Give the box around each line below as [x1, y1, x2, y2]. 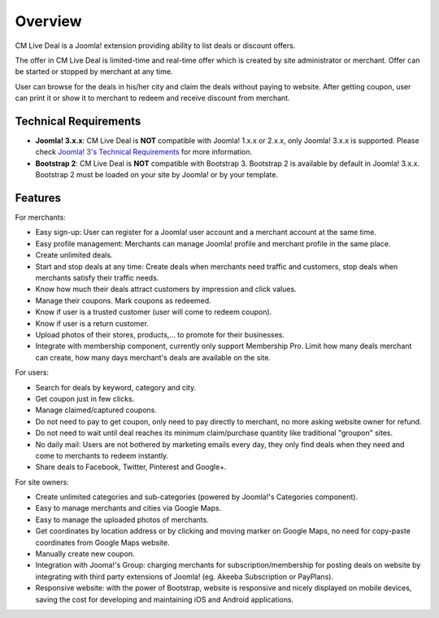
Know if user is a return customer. [35, 318, 150, 329]
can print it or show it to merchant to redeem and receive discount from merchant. [15, 94, 290, 103]
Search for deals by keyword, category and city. [35, 382, 197, 392]
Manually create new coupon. [35, 549, 135, 559]
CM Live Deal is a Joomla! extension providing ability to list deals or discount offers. [15, 41, 296, 50]
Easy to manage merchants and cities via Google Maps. [35, 503, 222, 513]
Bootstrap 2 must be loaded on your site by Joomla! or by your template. [35, 170, 278, 180]
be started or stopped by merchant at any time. [15, 67, 173, 76]
